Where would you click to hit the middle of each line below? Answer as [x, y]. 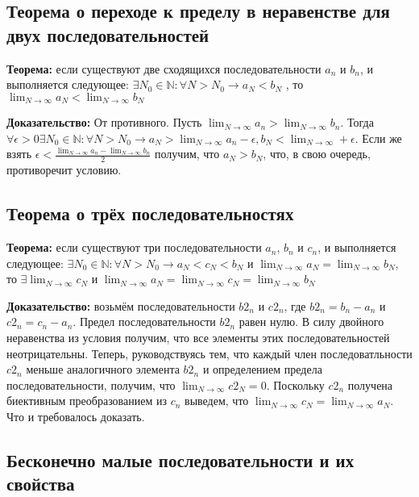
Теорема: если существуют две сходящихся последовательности [164, 68]
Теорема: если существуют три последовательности [134, 247]
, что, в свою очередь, [317, 154]
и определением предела [262, 369]
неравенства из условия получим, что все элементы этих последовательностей [198, 338]
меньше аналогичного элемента [103, 369]
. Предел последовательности [144, 322]
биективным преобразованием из [87, 401]
